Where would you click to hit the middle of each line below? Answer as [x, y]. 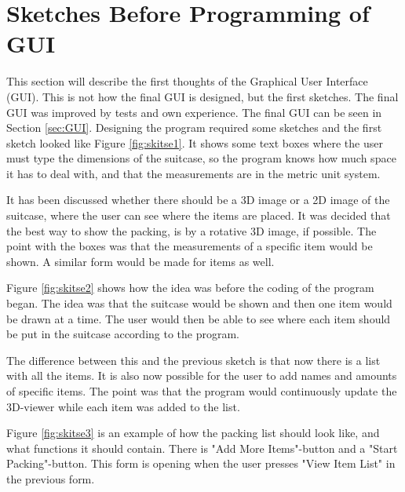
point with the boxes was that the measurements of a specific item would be [190, 246]
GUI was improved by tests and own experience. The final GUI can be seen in [194, 112]
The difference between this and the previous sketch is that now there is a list [193, 360]
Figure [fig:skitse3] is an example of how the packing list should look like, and [193, 433]
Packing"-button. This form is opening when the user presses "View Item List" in [201, 463]
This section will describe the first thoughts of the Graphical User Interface [187, 81]
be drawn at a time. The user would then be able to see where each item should [199, 318]
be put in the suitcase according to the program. [123, 334]
